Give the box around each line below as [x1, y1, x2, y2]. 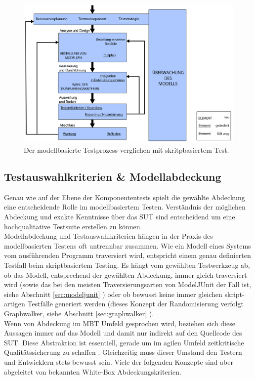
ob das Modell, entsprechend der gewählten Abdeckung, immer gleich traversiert [4, 269, 247, 280]
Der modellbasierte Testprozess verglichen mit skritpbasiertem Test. [24, 145, 229, 155]
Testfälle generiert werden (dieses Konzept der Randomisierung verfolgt [27, 298, 244, 309]
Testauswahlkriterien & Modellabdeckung [4, 169, 221, 184]
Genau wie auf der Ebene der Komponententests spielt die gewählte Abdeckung [4, 192, 245, 202]
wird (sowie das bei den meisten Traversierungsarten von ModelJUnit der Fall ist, [4, 279, 252, 290]
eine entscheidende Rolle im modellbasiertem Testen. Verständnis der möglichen [4, 202, 246, 212]
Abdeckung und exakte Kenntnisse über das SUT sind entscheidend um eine [4, 211, 235, 221]
